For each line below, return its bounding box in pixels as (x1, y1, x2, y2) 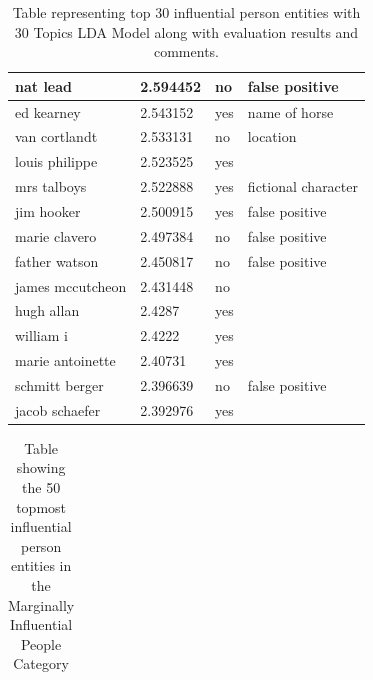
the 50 (22, 477, 61, 498)
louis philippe (15, 151, 98, 172)
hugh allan (15, 300, 80, 321)
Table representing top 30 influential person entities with (12, 2, 361, 22)
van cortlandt (15, 126, 98, 147)
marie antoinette (15, 350, 116, 371)
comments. (153, 41, 219, 62)
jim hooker (15, 201, 81, 221)
